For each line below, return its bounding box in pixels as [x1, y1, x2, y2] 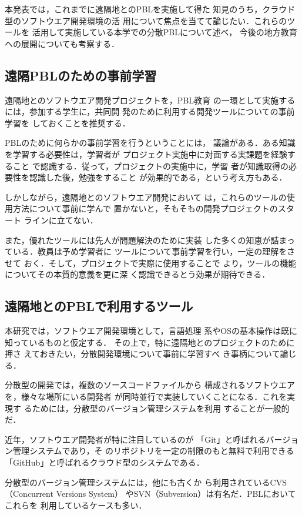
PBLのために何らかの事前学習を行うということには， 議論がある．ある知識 [5, 136, 296, 149]
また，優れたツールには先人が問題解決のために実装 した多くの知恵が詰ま [5, 233, 287, 246]
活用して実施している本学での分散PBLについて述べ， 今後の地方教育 [32, 26, 297, 38]
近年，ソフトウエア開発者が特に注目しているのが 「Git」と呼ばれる [5, 433, 266, 445]
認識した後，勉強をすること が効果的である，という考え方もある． [29, 171, 287, 183]
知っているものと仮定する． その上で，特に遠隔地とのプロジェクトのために [5, 336, 295, 348]
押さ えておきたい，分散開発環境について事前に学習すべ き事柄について [5, 347, 280, 360]
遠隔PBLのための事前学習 [5, 66, 157, 84]
